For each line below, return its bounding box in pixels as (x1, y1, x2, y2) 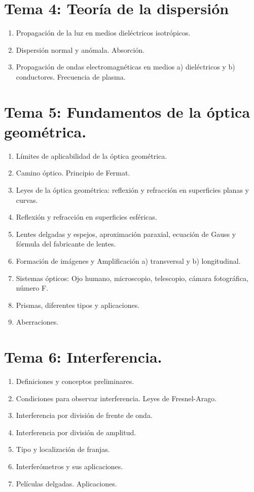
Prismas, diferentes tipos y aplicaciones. (16, 299, 140, 310)
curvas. (16, 194, 38, 205)
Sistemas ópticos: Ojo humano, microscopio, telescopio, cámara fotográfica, (16, 272, 249, 283)
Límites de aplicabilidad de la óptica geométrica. (16, 150, 167, 161)
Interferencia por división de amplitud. (16, 427, 136, 437)
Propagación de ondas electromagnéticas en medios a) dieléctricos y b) (16, 61, 235, 72)
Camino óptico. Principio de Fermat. (16, 167, 130, 178)
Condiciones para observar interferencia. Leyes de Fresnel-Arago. (16, 393, 217, 403)
